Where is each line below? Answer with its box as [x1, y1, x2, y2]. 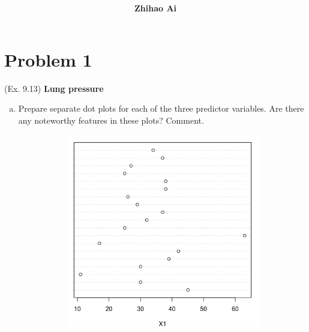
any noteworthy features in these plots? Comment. [18, 114, 204, 127]
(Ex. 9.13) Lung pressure [4, 82, 104, 94]
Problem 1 [4, 47, 92, 71]
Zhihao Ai [134, 2, 177, 14]
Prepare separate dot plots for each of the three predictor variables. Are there [18, 102, 304, 115]
